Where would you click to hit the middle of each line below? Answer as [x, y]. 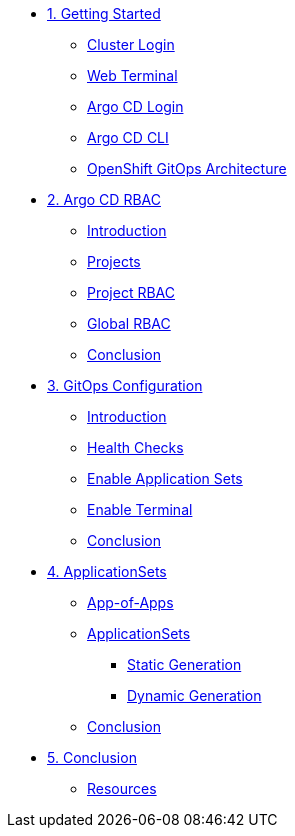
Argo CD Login [135, 106]
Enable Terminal [140, 509]
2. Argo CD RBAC [104, 199]
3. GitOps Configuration [125, 385]
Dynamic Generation [194, 695]
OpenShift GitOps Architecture [187, 168]
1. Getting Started [104, 13]
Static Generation [184, 664]
